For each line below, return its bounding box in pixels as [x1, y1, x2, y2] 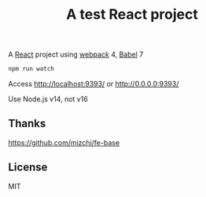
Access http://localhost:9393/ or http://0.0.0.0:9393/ [8, 79, 179, 89]
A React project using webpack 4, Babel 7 [8, 49, 144, 60]
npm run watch [8, 65, 55, 73]
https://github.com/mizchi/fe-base [8, 137, 120, 147]
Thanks [8, 117, 46, 130]
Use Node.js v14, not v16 [8, 94, 88, 104]
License [8, 161, 48, 174]
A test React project [66, 5, 198, 24]
